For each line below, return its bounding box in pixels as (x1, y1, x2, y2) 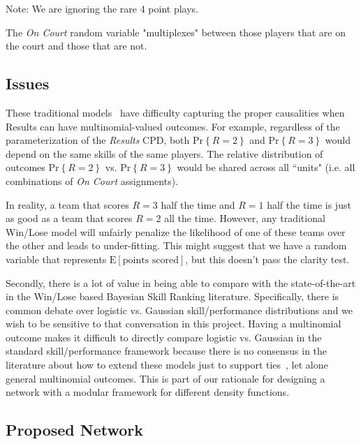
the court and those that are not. (6, 38, 147, 53)
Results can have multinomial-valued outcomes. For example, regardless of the (6, 119, 340, 133)
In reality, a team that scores (6, 197, 129, 212)
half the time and (161, 197, 235, 212)
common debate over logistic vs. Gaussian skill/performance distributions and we (6, 302, 353, 317)
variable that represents (6, 251, 107, 266)
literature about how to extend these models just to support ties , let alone (6, 357, 328, 372)
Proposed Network (6, 419, 144, 441)
